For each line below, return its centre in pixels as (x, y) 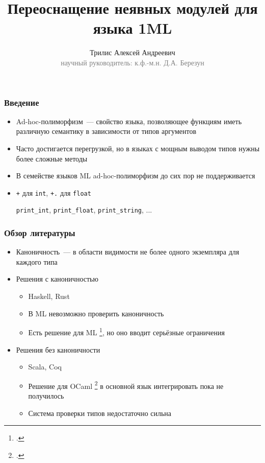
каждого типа (37, 261)
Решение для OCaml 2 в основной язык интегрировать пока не (126, 385)
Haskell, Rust (49, 296)
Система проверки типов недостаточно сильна (100, 413)
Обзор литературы (40, 233)
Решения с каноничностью (57, 279)
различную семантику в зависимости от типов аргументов (106, 131)
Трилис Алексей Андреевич (132, 52)
